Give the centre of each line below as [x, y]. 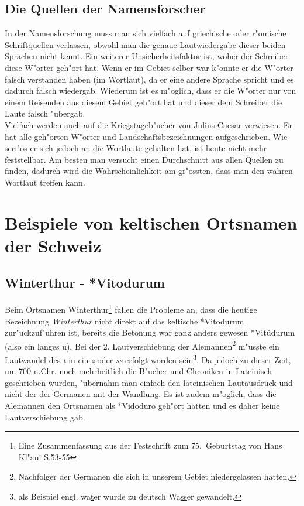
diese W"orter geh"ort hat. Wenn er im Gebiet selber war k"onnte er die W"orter [149, 67]
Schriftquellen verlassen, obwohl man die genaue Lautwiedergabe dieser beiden [145, 44]
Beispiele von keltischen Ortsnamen [151, 222]
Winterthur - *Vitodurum [85, 283]
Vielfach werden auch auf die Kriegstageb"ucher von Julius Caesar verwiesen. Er [148, 124]
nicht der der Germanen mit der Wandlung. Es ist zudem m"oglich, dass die [141, 394]
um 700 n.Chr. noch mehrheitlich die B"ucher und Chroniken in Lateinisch [139, 371]
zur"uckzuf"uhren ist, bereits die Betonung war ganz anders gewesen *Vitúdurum [150, 332]
